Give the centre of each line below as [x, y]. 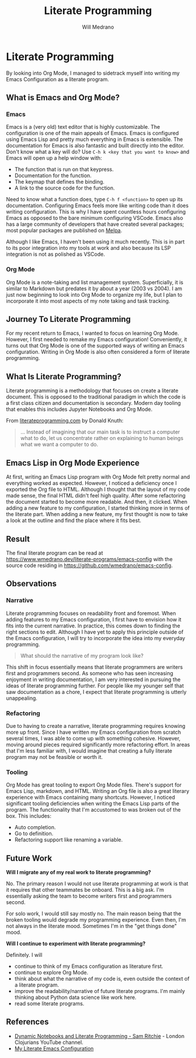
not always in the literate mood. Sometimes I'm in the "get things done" [91, 926]
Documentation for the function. [53, 176]
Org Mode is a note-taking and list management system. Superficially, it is [95, 282]
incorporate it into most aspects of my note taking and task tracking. [88, 301]
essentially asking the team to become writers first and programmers [89, 896]
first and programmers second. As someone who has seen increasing [90, 673]
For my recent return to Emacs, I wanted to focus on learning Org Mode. [92, 333]
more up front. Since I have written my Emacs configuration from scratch [94, 732]
